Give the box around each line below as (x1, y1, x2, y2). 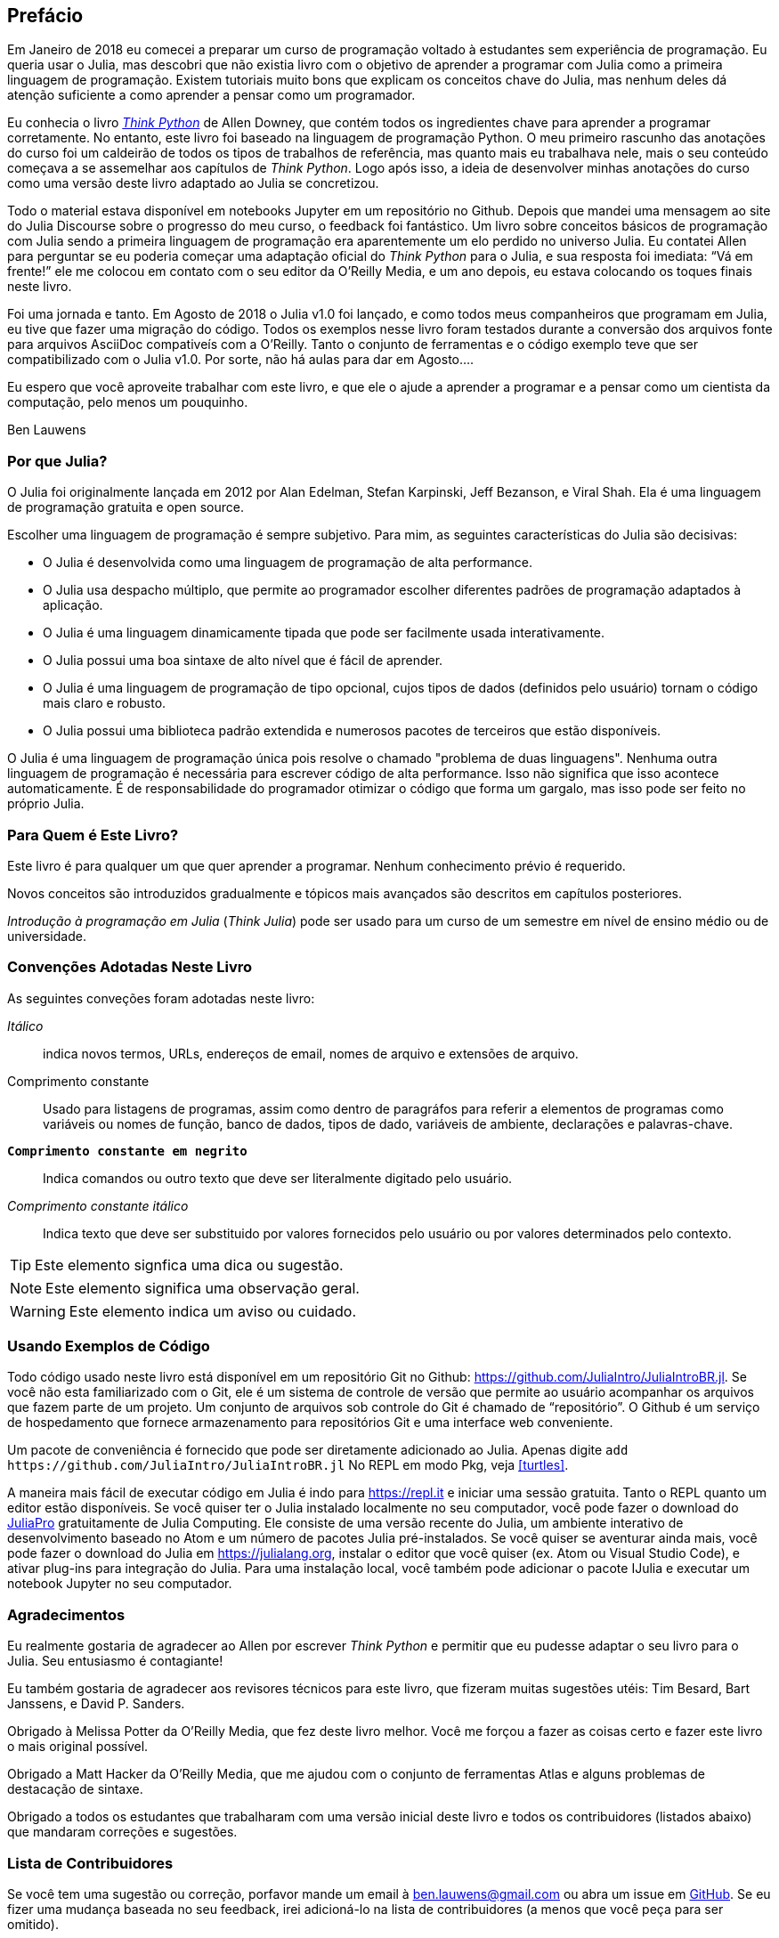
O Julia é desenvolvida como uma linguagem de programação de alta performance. (43, 555, 532, 571)
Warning (10, 1301, 66, 1320)
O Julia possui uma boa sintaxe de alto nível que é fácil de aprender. (43, 653, 443, 669)
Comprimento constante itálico (7, 1197, 189, 1213)
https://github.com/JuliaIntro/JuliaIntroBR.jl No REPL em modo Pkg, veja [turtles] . (7, 1457, 569, 1473)
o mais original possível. (7, 1739, 149, 1755)
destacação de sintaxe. (7, 1781, 143, 1797)
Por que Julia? (7, 451, 108, 470)
